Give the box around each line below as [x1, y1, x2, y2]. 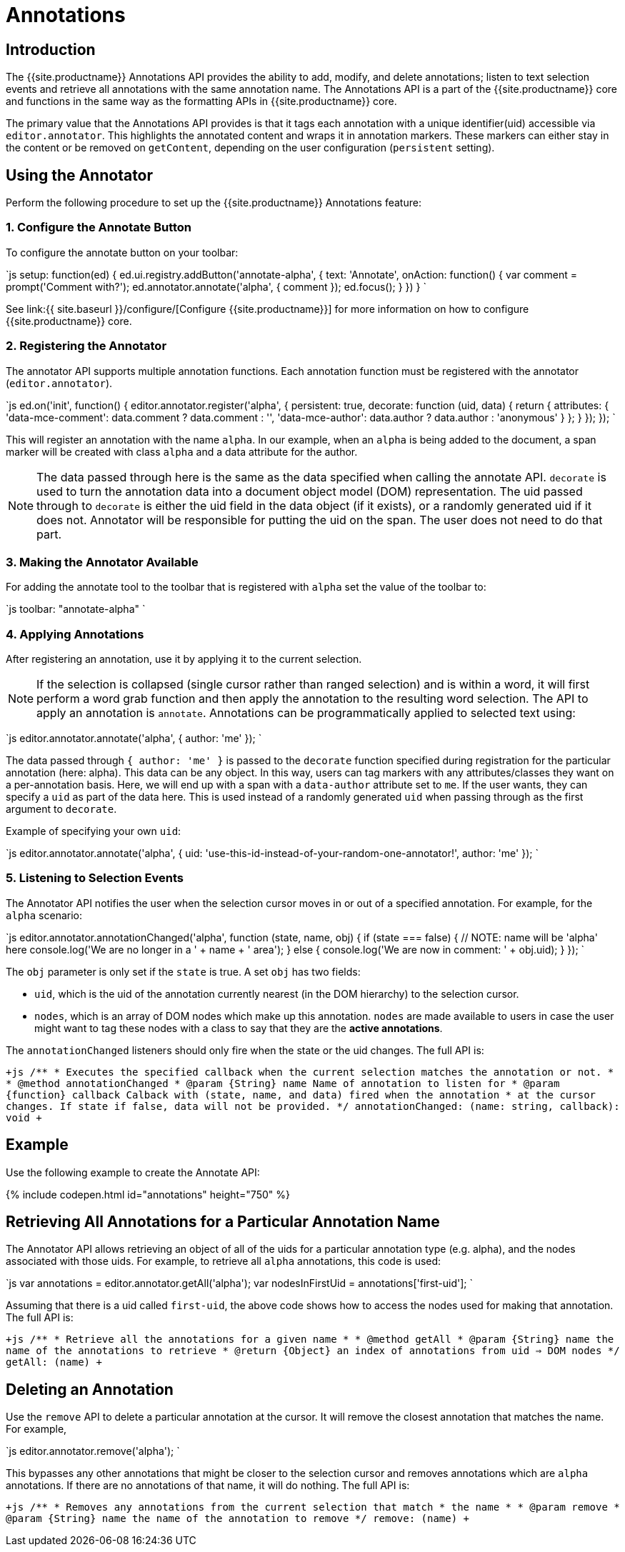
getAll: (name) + [6, 1356, 102, 1368]
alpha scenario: [6, 908, 83, 921]
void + [6, 1111, 42, 1123]
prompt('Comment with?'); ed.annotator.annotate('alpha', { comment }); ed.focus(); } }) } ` [6, 280, 427, 293]
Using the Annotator [6, 166, 154, 184]
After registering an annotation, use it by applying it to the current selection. [6, 653, 362, 666]
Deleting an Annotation [6, 1380, 174, 1398]
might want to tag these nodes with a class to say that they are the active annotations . [34, 1021, 443, 1034]
